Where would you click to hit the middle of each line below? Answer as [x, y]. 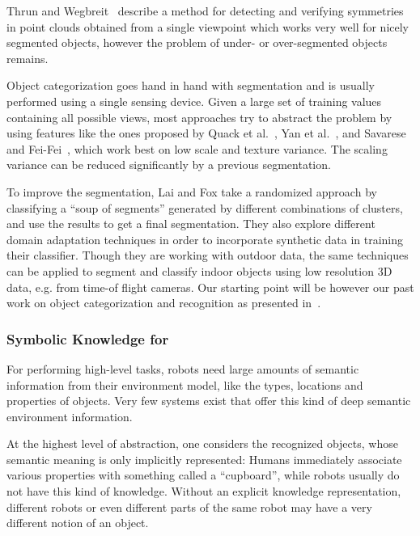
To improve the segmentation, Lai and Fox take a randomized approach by [192, 191]
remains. [28, 58]
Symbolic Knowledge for [88, 338]
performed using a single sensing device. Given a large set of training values [194, 101]
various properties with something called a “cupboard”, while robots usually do [203, 475]
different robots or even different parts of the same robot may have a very [189, 506]
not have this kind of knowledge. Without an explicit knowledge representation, [204, 491]
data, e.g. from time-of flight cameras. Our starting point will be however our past [210, 287]
